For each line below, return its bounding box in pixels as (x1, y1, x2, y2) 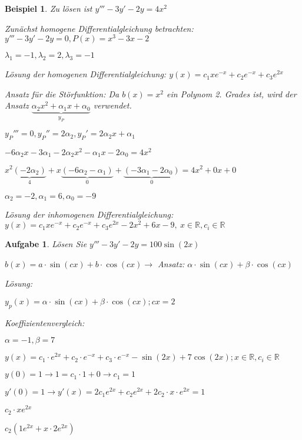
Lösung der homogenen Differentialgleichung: (5, 68, 167, 80)
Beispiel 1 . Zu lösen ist (5, 2, 92, 14)
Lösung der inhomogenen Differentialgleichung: (5, 208, 174, 221)
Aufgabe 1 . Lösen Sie (5, 238, 87, 250)
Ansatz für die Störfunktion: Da (5, 87, 120, 100)
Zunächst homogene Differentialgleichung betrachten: (5, 22, 194, 34)
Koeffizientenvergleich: (5, 316, 85, 329)
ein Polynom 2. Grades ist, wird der (167, 87, 297, 100)
